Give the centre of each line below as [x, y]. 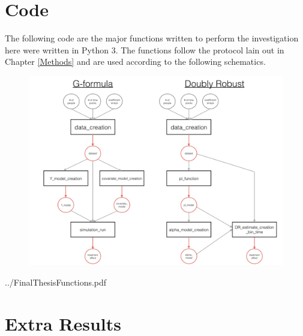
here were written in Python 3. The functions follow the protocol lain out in [145, 49]
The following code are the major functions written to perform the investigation [152, 38]
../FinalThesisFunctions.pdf [56, 282]
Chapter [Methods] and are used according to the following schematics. [135, 61]
